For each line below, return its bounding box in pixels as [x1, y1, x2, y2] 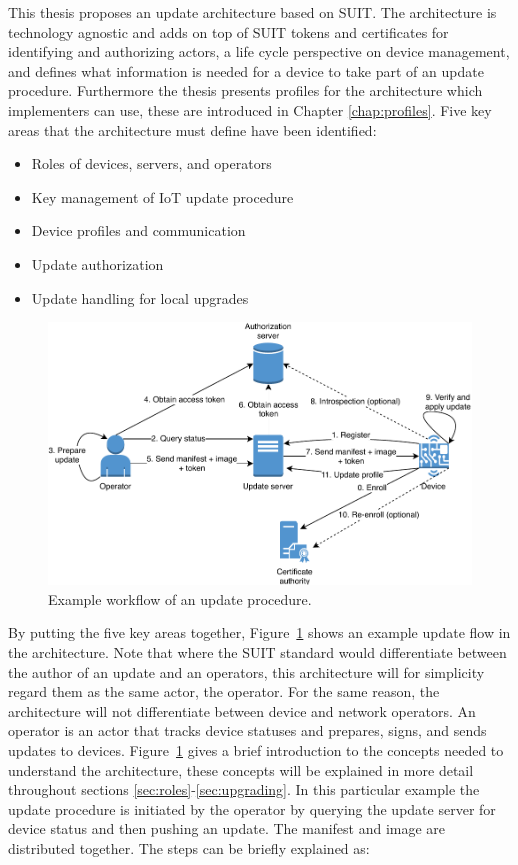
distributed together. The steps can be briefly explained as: [8, 838, 370, 859]
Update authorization [31, 253, 164, 274]
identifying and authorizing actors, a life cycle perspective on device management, [8, 41, 510, 62]
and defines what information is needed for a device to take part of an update [8, 60, 484, 81]
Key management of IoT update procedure [31, 186, 294, 207]
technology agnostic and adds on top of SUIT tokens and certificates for [8, 21, 449, 42]
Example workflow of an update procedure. [48, 588, 312, 609]
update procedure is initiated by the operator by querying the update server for [8, 798, 496, 819]
